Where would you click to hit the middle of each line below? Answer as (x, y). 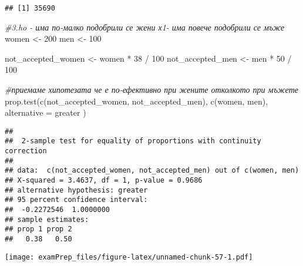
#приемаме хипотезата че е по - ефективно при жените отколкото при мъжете (151, 90)
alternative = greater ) (46, 112)
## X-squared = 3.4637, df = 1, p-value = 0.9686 (104, 181)
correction (26, 151)
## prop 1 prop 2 (38, 229)
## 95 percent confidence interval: (76, 200)
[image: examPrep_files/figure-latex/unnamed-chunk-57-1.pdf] (129, 257)
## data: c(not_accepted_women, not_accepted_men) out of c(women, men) (152, 171)
